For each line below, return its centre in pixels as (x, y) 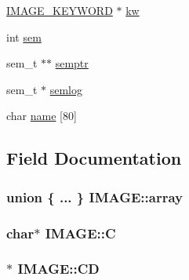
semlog (66, 89)
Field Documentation (94, 158)
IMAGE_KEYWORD (60, 10)
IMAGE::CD (58, 269)
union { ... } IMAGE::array (95, 196)
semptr (72, 63)
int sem (24, 36)
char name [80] (42, 116)
